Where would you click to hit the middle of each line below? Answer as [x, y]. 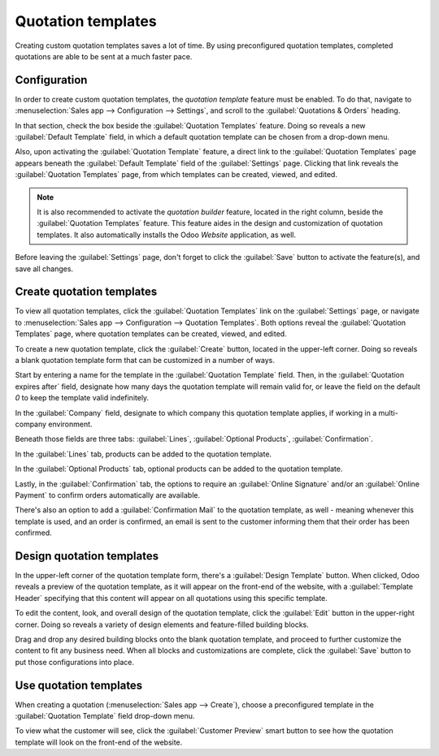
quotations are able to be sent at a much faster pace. [104, 56]
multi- [388, 413]
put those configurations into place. [74, 662]
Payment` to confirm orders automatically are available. [108, 495]
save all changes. [44, 269]
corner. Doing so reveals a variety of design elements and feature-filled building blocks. [162, 624]
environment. [70, 424]
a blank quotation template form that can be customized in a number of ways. [145, 360]
